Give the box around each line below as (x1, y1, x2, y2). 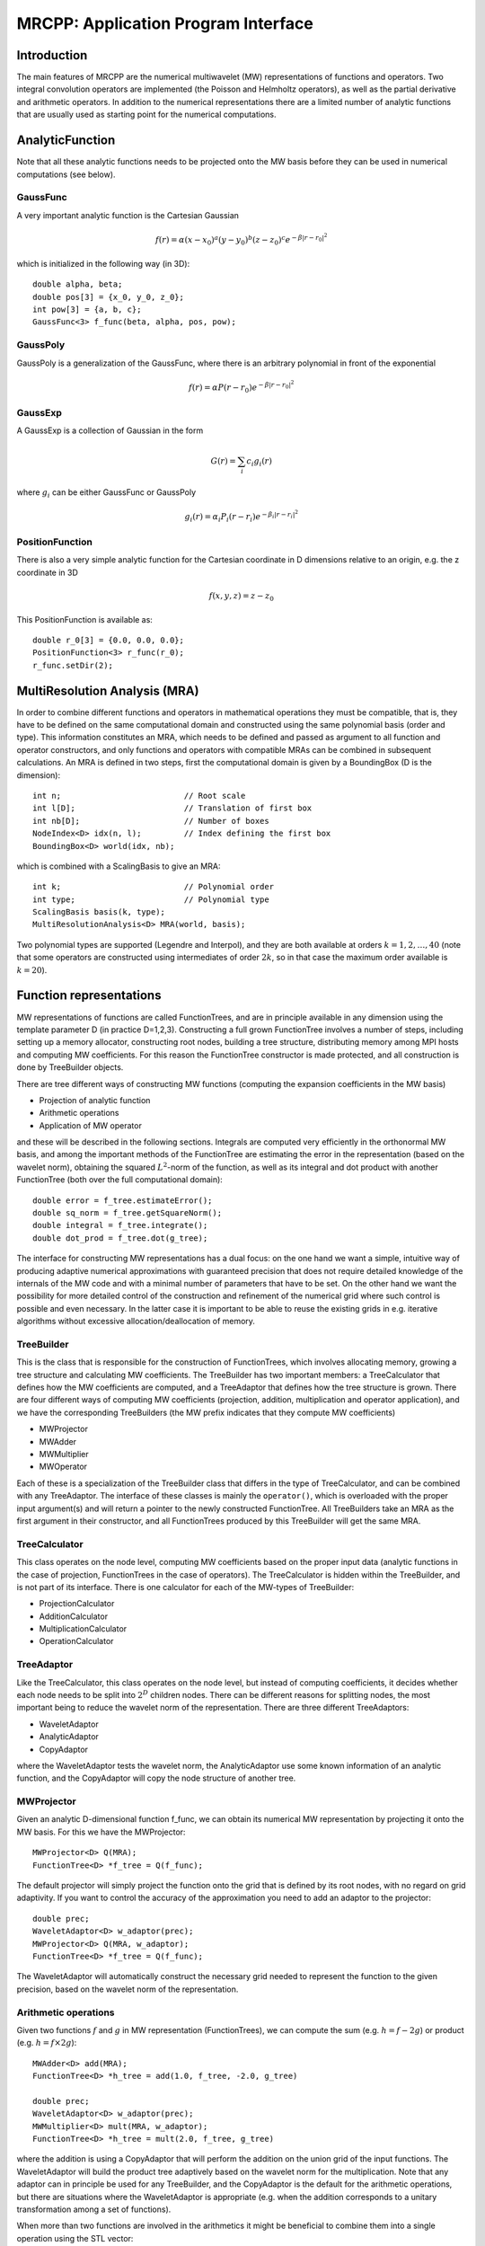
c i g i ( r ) (246, 456, 273, 468)
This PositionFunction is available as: (16, 614, 153, 624)
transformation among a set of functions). (16, 2204, 172, 2215)
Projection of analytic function (39, 1094, 151, 1105)
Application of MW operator (39, 1119, 143, 1131)
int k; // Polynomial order (32, 881, 274, 892)
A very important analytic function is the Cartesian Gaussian (16, 209, 240, 220)
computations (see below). (16, 169, 116, 180)
